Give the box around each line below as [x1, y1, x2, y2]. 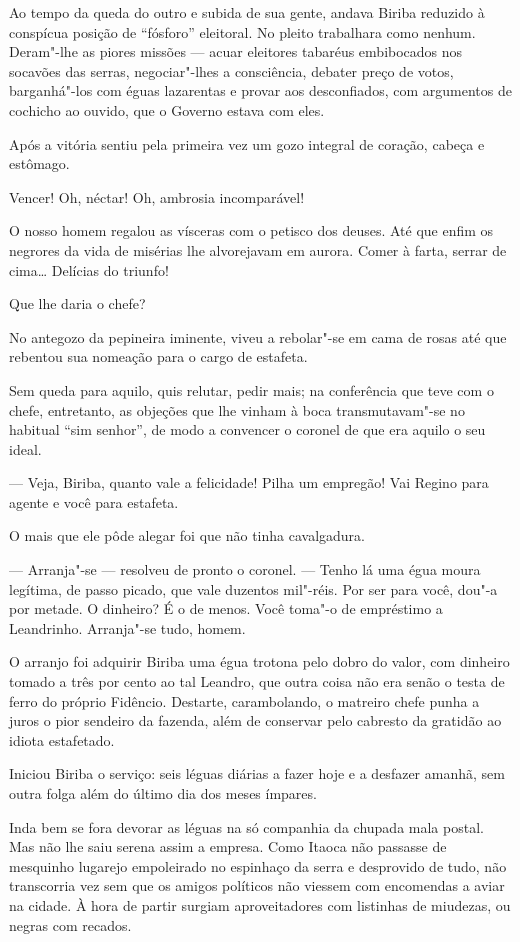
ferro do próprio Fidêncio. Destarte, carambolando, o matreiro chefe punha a [9, 690, 480, 711]
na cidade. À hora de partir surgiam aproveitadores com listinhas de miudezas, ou [9, 894, 511, 915]
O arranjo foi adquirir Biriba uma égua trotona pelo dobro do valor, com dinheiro [9, 651, 510, 672]
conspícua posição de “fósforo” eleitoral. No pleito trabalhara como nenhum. [9, 21, 476, 42]
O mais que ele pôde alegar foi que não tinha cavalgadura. [9, 525, 365, 546]
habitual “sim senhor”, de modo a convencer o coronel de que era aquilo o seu [9, 419, 486, 440]
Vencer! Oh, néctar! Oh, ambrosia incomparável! [9, 186, 305, 207]
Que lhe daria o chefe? [9, 293, 146, 314]
